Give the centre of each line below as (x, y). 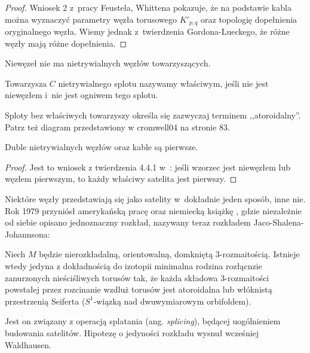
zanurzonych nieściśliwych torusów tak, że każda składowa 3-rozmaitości (137, 277)
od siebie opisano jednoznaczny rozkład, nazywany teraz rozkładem (128, 222)
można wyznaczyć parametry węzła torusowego (91, 19)
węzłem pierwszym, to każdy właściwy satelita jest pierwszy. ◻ (121, 179)
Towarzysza (26, 83)
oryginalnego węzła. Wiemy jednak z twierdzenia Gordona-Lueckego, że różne (147, 31)
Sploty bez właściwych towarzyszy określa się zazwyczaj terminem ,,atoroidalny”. (153, 115)
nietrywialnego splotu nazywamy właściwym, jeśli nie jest (163, 83)
